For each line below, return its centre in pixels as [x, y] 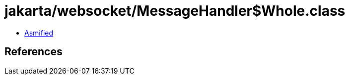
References [34, 52]
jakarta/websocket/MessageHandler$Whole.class [175, 11]
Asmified [39, 33]
